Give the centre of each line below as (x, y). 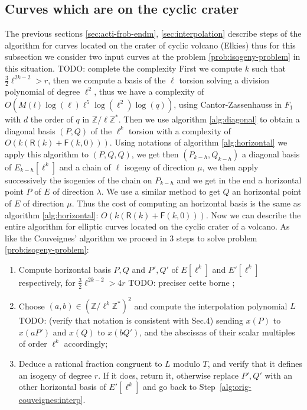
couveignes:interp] (51, 400)
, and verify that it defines (255, 364)
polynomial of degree (43, 91)
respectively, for (47, 282)
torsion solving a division (224, 80)
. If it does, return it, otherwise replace (169, 375)
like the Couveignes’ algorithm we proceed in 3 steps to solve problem (131, 238)
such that (269, 68)
